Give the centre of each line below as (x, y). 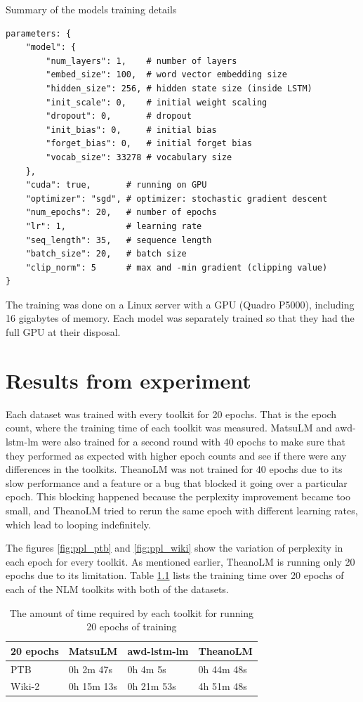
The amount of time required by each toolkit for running (132, 612)
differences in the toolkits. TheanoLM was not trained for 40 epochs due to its (174, 469)
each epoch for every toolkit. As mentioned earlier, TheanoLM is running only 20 (180, 561)
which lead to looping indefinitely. (78, 524)
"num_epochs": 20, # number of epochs (121, 213)
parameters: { (39, 33)
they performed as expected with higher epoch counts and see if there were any (176, 455)
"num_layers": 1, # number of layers (141, 61)
